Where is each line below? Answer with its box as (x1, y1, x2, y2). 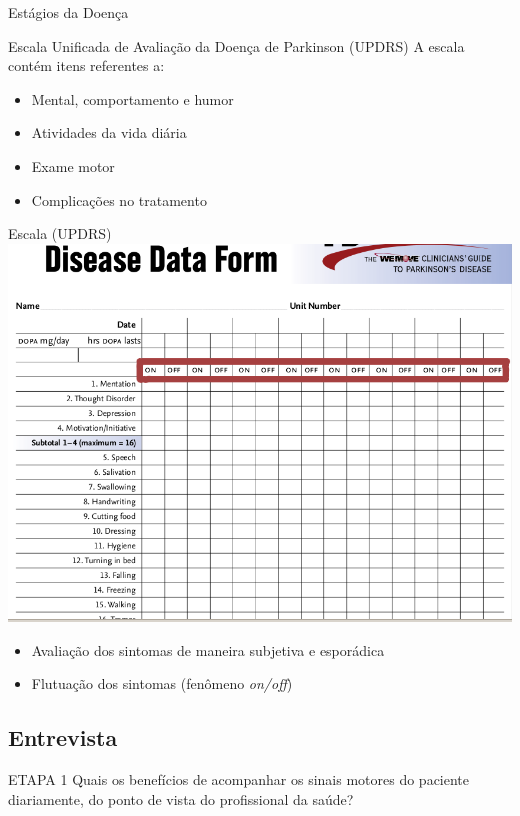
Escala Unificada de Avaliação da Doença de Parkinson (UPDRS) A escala (8, 35, 465, 56)
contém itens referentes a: (8, 55, 165, 76)
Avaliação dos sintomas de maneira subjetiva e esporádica (31, 639, 385, 660)
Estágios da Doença (8, 2, 129, 22)
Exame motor (31, 155, 115, 176)
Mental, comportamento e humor (31, 88, 234, 109)
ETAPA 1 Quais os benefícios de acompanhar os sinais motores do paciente (8, 769, 470, 790)
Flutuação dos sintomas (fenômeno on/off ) (31, 673, 293, 694)
